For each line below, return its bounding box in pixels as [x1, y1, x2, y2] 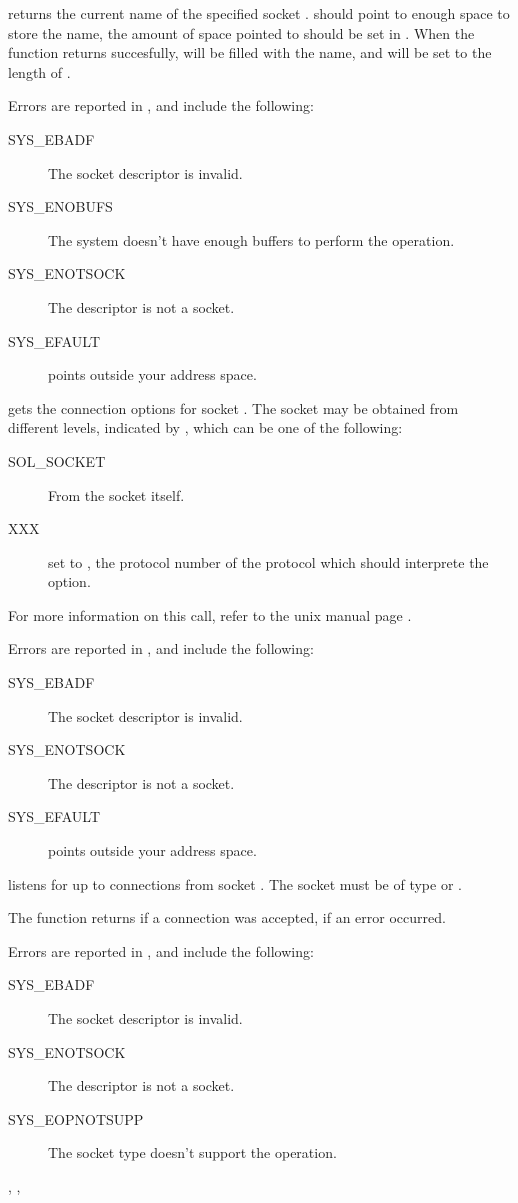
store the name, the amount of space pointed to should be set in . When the [8, 22, 475, 43]
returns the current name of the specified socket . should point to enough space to [8, 3, 510, 23]
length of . [8, 61, 71, 82]
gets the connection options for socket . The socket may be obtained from [8, 397, 459, 418]
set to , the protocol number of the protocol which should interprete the [48, 551, 489, 572]
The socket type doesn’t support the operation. [48, 1142, 337, 1163]
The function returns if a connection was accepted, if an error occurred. [8, 907, 446, 928]
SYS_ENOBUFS [8, 196, 113, 217]
